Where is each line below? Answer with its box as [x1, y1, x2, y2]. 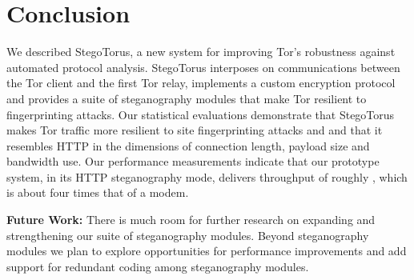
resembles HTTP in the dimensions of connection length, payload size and [6, 137, 370, 154]
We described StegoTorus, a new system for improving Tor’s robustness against [6, 43, 396, 60]
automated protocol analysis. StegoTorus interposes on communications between [6, 58, 400, 75]
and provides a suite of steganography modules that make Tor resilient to [6, 90, 367, 106]
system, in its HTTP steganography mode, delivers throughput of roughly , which [6, 168, 408, 185]
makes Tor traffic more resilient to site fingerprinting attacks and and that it [6, 122, 383, 138]
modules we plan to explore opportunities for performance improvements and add [6, 242, 407, 259]
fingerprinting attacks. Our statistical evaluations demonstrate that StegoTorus [6, 106, 395, 122]
